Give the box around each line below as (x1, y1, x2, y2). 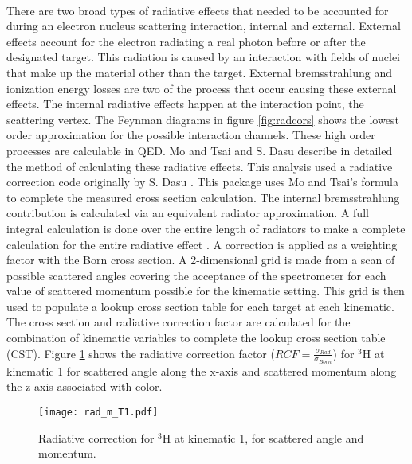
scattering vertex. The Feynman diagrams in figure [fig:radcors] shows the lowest (6, 111, 399, 127)
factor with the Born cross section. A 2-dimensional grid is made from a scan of (6, 251, 395, 268)
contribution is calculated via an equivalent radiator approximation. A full (6, 205, 369, 221)
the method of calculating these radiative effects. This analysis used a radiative (6, 158, 393, 174)
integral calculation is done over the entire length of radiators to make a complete (6, 220, 406, 236)
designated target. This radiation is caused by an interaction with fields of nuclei (6, 49, 401, 65)
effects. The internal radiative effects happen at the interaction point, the (6, 96, 364, 112)
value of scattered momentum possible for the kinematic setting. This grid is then (6, 283, 405, 299)
